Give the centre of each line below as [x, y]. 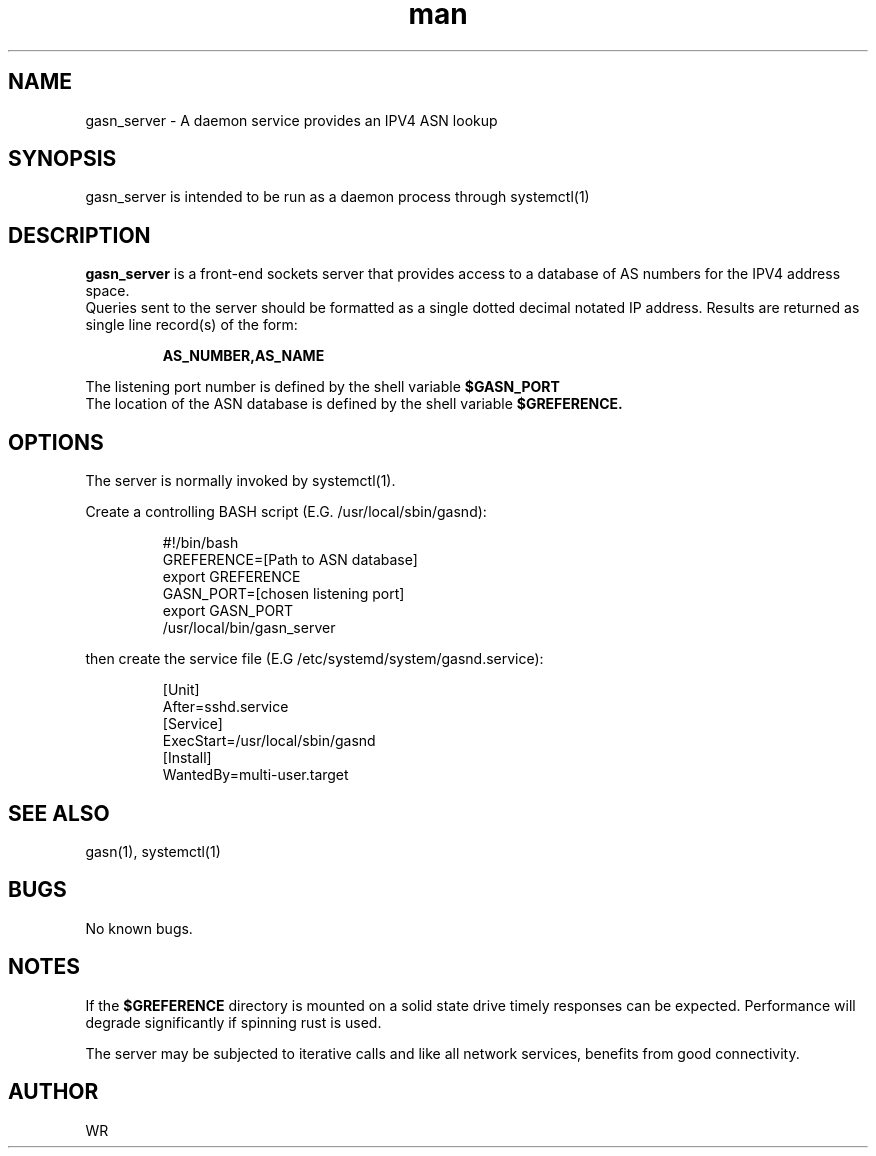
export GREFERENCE [231, 577]
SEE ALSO [59, 813]
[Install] [187, 758]
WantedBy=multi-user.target [255, 775]
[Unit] [181, 690]
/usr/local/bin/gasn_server [249, 628]
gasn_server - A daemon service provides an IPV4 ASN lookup [291, 120]
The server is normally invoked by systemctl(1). [240, 481]
